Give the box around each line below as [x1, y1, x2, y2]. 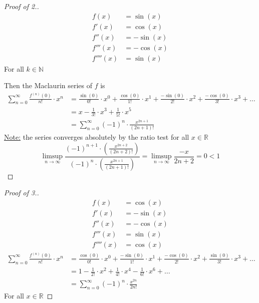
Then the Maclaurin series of [4, 80, 93, 91]
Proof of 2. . [4, 1, 39, 11]
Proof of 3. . [4, 187, 39, 198]
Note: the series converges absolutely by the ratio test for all [4, 132, 189, 142]
